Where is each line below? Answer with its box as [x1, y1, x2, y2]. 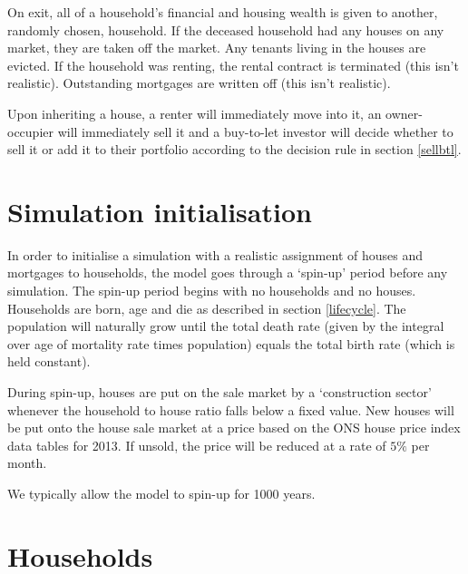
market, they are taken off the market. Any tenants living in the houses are [7, 38, 426, 57]
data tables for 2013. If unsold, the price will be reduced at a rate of [7, 435, 386, 454]
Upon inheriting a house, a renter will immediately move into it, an [7, 103, 382, 122]
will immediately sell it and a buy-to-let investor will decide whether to [57, 122, 453, 141]
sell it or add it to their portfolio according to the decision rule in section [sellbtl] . [7, 140, 462, 159]
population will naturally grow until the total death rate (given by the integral [7, 316, 444, 336]
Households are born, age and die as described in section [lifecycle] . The [7, 298, 406, 317]
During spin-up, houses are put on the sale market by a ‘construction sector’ [7, 383, 432, 402]
